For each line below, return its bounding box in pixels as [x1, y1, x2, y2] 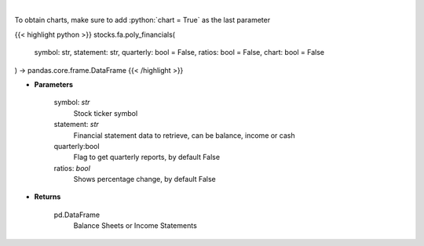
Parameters [34, 79, 74, 89]
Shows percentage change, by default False [73, 175, 216, 184]
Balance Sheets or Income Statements [73, 221, 198, 230]
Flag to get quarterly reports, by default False [73, 153, 220, 162]
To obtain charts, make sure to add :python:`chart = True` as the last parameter [14, 16, 271, 25]
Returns [34, 192, 61, 201]
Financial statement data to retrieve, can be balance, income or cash [73, 130, 295, 140]
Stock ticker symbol [73, 108, 138, 118]
